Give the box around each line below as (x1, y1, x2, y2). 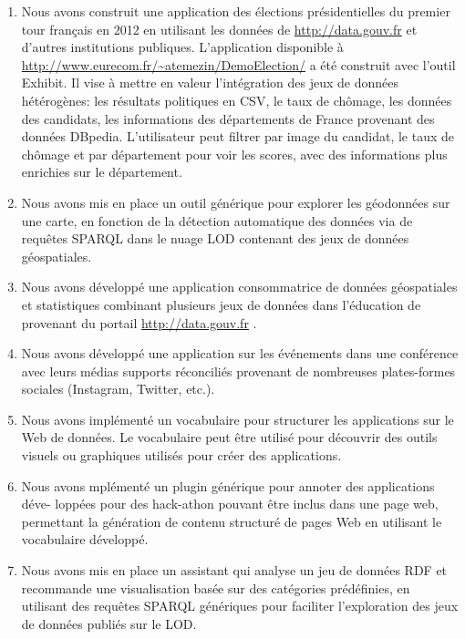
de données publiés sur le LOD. (21, 613, 197, 633)
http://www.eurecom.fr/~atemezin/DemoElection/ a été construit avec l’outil (21, 55, 456, 74)
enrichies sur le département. (21, 162, 182, 181)
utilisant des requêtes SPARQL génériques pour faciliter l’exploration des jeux (21, 596, 459, 615)
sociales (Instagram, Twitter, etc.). (21, 379, 215, 398)
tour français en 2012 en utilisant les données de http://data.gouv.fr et (21, 19, 418, 38)
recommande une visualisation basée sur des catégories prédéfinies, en (21, 578, 410, 597)
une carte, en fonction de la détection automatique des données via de (21, 211, 413, 230)
